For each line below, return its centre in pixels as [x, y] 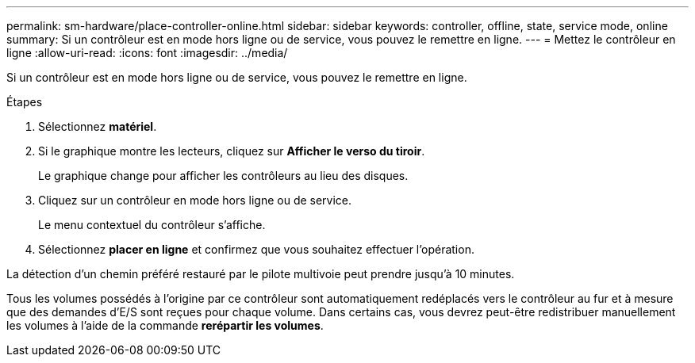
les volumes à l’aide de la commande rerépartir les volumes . [165, 325]
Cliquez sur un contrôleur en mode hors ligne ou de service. [195, 200]
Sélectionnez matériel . [98, 126]
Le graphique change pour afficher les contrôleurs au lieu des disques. [223, 176]
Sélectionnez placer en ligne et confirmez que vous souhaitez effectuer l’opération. [256, 249]
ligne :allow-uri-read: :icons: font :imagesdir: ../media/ [147, 53]
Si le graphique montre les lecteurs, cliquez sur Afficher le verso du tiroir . [232, 151]
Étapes [25, 102]
